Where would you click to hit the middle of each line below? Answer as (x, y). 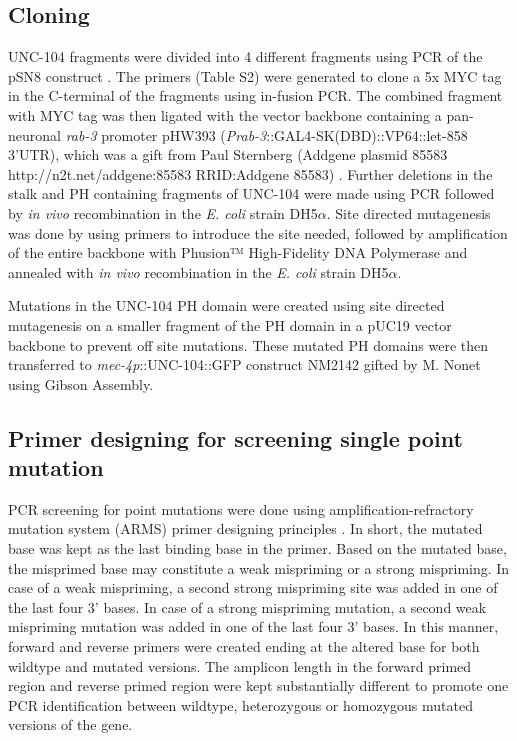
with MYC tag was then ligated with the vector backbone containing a (225, 114)
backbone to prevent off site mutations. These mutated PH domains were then (248, 344)
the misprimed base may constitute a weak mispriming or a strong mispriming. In (259, 567)
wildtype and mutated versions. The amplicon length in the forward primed (240, 665)
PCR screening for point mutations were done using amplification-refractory (241, 508)
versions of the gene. (70, 724)
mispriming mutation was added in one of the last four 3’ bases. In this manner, (253, 626)
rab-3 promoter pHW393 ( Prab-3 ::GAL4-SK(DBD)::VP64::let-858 (266, 134)
